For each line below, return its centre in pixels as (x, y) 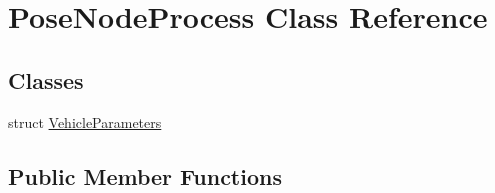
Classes (46, 79)
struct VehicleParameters (85, 121)
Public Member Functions (145, 175)
